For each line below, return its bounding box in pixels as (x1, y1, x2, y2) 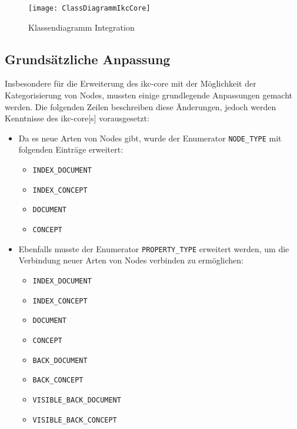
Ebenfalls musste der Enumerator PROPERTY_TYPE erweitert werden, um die (18, 242, 289, 255)
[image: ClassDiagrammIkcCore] (28, 4, 151, 12)
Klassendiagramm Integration (28, 21, 135, 33)
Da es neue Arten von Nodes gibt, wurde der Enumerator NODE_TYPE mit (18, 131, 282, 144)
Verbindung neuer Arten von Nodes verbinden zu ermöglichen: (18, 254, 243, 266)
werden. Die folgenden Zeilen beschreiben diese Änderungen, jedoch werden (5, 100, 276, 113)
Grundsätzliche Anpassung (5, 49, 171, 68)
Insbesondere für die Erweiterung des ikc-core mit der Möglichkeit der (5, 77, 256, 90)
